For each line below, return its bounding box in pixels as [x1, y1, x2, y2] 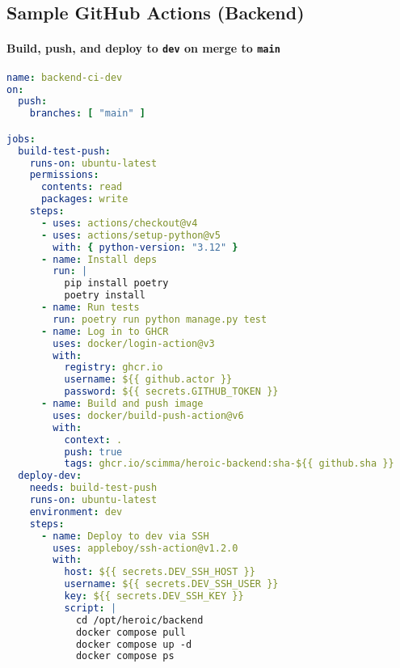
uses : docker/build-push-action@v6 [53, 409, 244, 421]
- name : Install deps [40, 253, 158, 265]
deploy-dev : [18, 470, 82, 482]
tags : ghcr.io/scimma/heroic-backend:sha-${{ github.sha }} [64, 458, 394, 470]
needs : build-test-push [29, 482, 158, 494]
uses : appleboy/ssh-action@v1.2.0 [53, 542, 238, 554]
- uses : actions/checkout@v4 [40, 217, 198, 229]
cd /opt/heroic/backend [75, 614, 204, 626]
